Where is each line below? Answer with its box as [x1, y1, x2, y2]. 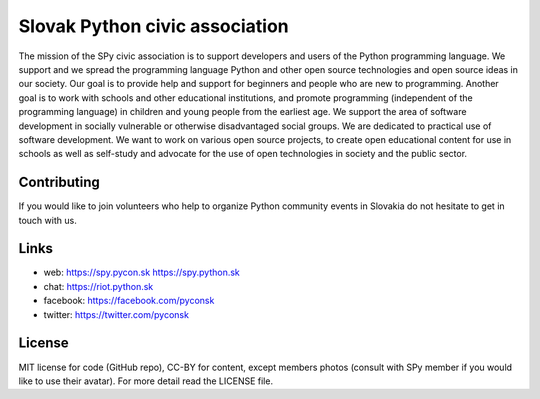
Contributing [18, 174, 100, 191]
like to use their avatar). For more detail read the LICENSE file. [18, 375, 274, 387]
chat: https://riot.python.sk [43, 280, 154, 292]
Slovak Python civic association [18, 15, 289, 37]
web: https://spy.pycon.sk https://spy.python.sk [43, 266, 240, 279]
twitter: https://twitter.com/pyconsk [43, 308, 190, 320]
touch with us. [18, 214, 77, 226]
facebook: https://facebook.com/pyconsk [43, 295, 215, 307]
